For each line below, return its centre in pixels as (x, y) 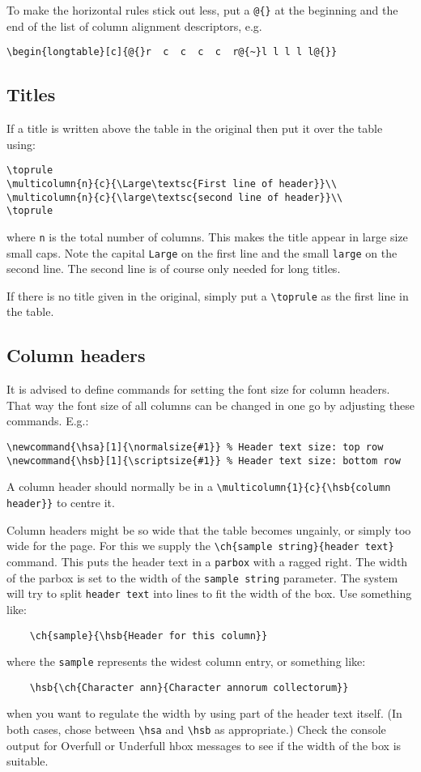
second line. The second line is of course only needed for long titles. (174, 269)
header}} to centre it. (61, 503)
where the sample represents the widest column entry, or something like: (186, 661)
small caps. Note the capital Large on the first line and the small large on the (202, 252)
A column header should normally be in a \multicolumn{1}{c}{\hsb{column (199, 486)
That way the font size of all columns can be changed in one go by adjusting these (210, 405)
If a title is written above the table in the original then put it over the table (195, 128)
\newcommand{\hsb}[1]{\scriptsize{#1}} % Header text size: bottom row (204, 461)
